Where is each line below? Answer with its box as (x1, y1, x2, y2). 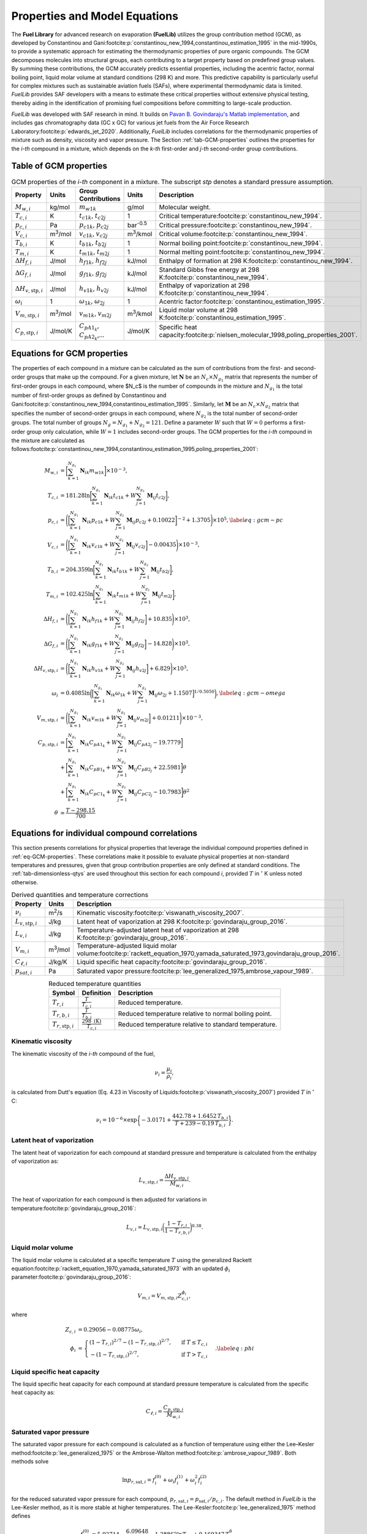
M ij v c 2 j (126, 541, 146, 550)
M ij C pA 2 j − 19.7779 (127, 739, 181, 749)
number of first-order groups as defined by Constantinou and (11, 391, 167, 399)
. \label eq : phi (215, 1345, 254, 1352)
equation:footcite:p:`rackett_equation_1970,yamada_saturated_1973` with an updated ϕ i (11, 1265, 231, 1273)
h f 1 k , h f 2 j (78, 256, 107, 266)
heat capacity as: (11, 1389, 55, 1396)
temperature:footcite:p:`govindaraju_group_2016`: (11, 1204, 136, 1212)
